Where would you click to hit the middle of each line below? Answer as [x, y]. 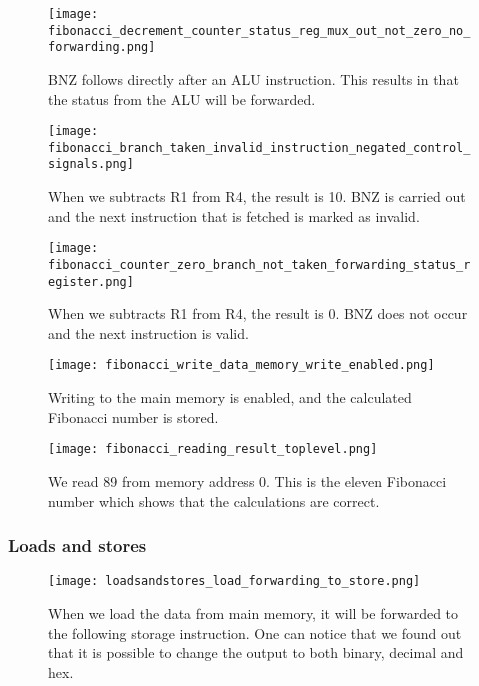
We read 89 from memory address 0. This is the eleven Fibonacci [247, 480]
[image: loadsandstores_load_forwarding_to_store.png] [234, 581]
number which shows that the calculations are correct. [214, 500]
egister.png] [91, 281]
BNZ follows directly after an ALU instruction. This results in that [253, 78]
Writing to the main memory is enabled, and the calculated [230, 397]
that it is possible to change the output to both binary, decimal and [256, 652]
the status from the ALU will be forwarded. [182, 98]
